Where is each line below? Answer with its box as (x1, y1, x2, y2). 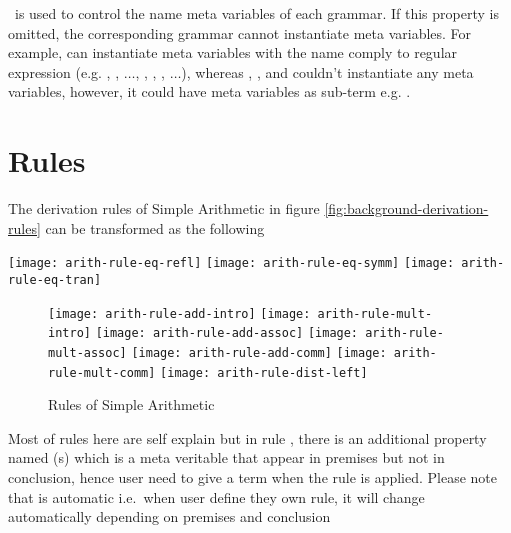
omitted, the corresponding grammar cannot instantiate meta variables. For (8, 22, 472, 43)
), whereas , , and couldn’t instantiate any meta (181, 61, 474, 82)
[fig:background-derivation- (324, 198, 489, 219)
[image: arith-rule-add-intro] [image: (48, 306, 311, 321)
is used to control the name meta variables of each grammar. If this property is (14, 3, 499, 23)
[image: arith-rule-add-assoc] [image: (95, 326, 359, 341)
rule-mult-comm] (48, 365, 156, 380)
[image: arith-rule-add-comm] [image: (131, 345, 387, 360)
